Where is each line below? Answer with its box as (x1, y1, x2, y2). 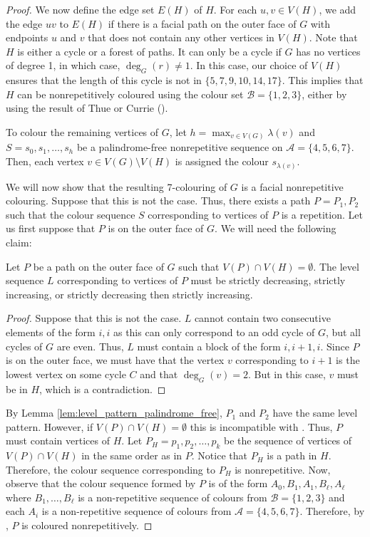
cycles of (6, 338, 43, 353)
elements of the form (6, 324, 96, 339)
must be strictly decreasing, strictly (190, 273, 346, 288)
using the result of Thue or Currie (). (6, 100, 168, 115)
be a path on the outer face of (33, 259, 164, 273)
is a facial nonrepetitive (241, 179, 344, 194)
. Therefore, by (299, 504, 365, 518)
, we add (319, 2, 356, 16)
